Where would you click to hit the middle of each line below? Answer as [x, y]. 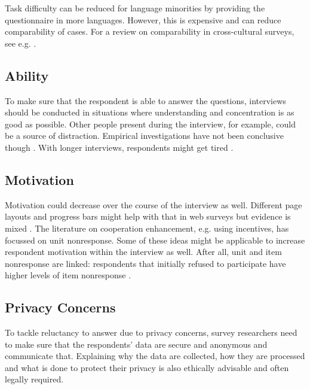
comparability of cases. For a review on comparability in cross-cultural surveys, [150, 31]
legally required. [34, 379]
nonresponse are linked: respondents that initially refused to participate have [145, 263]
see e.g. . [21, 43]
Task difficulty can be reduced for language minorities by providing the [135, 8]
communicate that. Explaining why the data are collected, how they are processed [155, 356]
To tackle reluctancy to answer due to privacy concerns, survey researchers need [151, 332]
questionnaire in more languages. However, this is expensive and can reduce [143, 19]
